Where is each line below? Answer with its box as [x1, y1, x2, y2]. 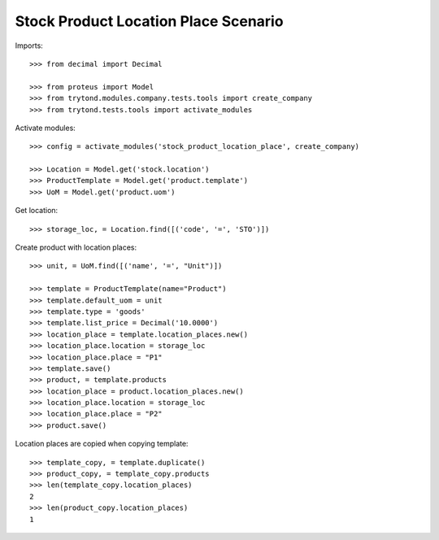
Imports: [15, 41, 44, 50]
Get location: [15, 206, 59, 216]
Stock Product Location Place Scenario [15, 12, 284, 30]
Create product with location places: [15, 242, 137, 252]
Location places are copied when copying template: [15, 439, 189, 449]
